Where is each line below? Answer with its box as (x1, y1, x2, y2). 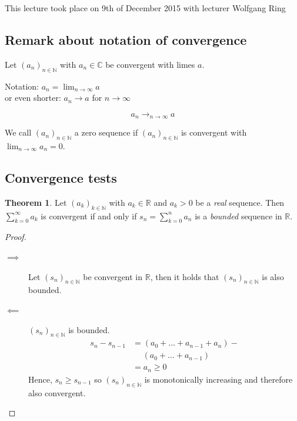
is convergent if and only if (41, 209, 137, 222)
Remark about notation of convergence (5, 30, 247, 48)
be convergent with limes (105, 58, 195, 70)
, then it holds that (150, 270, 219, 282)
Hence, (28, 373, 52, 385)
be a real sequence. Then (195, 196, 285, 208)
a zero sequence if (74, 126, 138, 139)
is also (262, 270, 284, 282)
